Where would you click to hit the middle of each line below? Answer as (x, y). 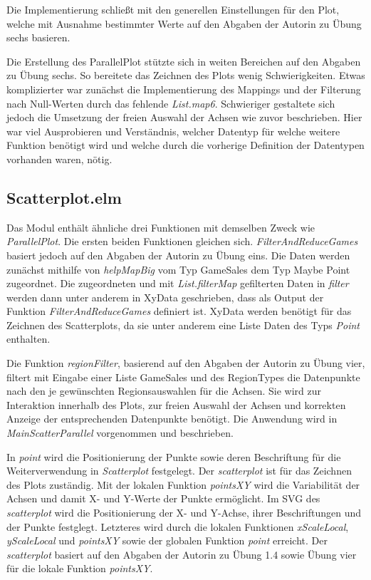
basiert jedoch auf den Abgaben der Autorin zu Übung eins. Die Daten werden (178, 255)
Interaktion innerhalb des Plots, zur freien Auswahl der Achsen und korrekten (176, 404)
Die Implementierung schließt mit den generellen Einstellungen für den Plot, (173, 9)
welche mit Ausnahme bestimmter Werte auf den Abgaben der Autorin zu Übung (184, 23)
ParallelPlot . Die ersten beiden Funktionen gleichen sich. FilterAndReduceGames (182, 241)
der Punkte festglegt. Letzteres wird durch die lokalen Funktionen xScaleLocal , (178, 526)
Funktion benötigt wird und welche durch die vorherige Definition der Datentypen (185, 145)
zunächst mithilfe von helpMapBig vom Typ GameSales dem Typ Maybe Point (178, 269)
